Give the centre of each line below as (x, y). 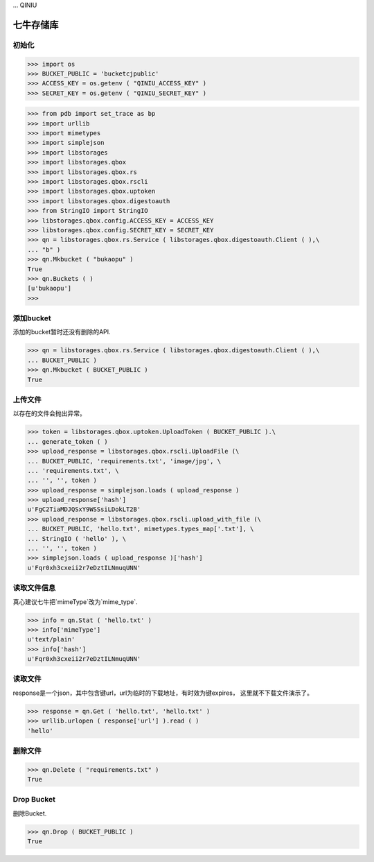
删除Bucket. (30, 813)
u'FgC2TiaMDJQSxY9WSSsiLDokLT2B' (84, 509)
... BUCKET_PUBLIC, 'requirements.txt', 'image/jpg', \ (124, 461)
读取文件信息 (34, 588)
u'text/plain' (51, 639)
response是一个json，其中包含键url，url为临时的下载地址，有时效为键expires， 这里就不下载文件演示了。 (163, 693)
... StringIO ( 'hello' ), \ (77, 538)
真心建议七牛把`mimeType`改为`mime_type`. (75, 602)
